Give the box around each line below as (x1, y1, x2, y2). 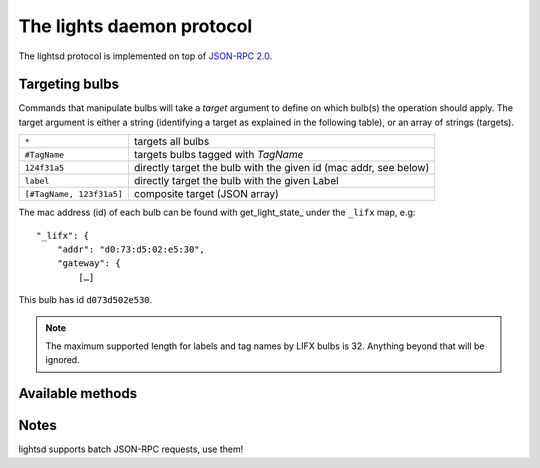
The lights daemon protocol (18, 15, 253, 37)
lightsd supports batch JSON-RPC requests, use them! (18, 443, 244, 455)
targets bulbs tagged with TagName (133, 148, 304, 162)
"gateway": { (56, 258, 121, 269)
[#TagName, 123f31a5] (24, 188, 124, 199)
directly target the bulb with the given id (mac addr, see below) (133, 161, 430, 175)
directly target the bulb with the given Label (133, 174, 339, 188)
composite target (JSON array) (133, 187, 279, 201)
